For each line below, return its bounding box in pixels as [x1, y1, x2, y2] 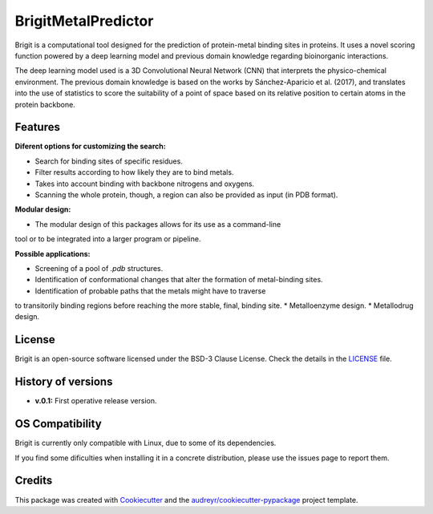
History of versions [14, 375, 113, 389]
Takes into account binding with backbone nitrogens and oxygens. [34, 179, 255, 188]
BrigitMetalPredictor [14, 12, 154, 30]
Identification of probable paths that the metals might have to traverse [34, 285, 266, 296]
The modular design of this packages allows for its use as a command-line [34, 219, 281, 229]
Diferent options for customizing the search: [14, 141, 166, 152]
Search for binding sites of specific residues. [34, 156, 184, 166]
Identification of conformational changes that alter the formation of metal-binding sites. [34, 275, 324, 285]
